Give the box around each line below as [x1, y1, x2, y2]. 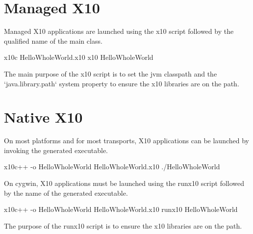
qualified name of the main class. [4, 35, 102, 46]
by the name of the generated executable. [4, 187, 128, 198]
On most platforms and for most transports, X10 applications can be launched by [4, 135, 249, 146]
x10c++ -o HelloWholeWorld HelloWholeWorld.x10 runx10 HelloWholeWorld [4, 204, 238, 214]
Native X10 [4, 107, 83, 127]
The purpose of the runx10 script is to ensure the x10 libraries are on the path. [4, 220, 242, 231]
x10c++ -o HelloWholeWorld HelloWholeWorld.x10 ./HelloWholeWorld [4, 161, 220, 172]
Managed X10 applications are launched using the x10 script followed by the [4, 26, 234, 36]
